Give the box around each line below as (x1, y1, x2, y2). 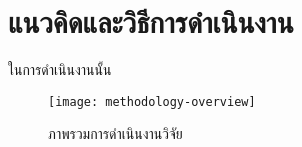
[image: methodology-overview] (48, 94, 256, 109)
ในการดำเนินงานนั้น (8, 59, 112, 80)
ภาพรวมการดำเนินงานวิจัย (48, 123, 183, 144)
